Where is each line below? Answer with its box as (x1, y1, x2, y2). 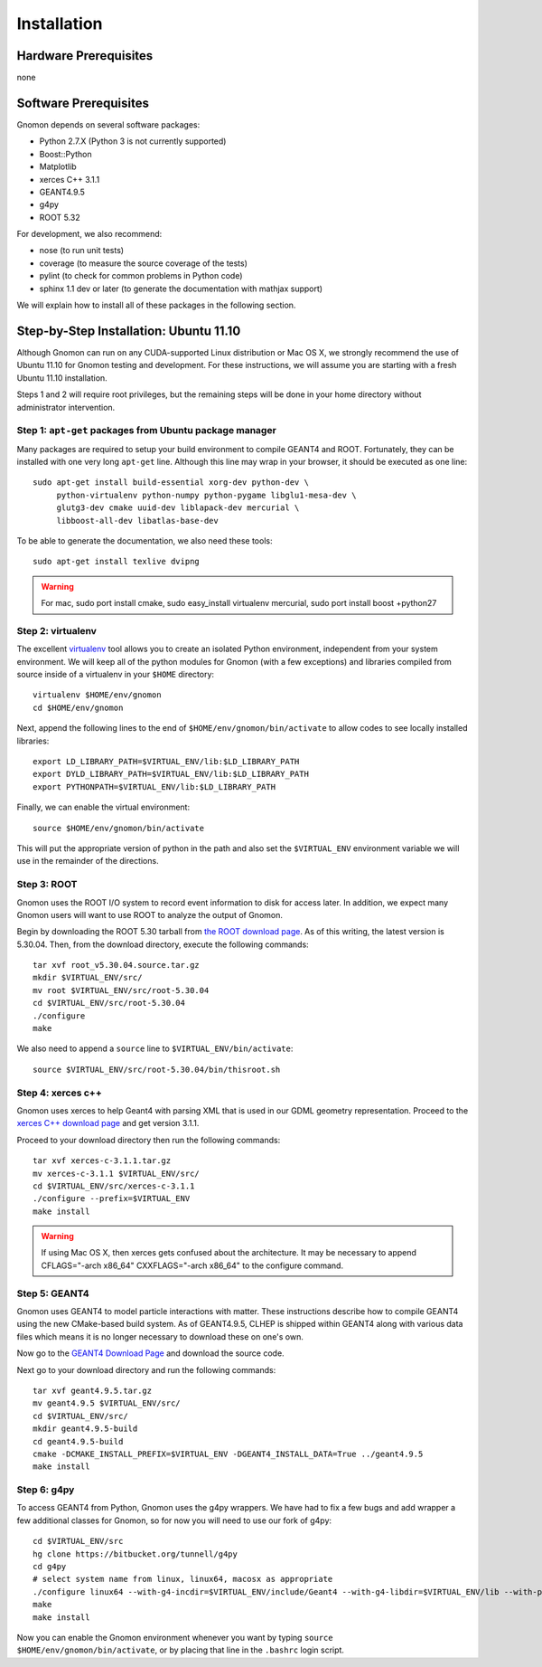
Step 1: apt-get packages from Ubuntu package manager (16, 424, 277, 437)
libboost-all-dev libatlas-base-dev (56, 516, 219, 526)
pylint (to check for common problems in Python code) (39, 270, 243, 281)
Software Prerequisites (16, 95, 149, 110)
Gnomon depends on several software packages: (16, 118, 201, 130)
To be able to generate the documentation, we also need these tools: (16, 535, 273, 546)
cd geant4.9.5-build (33, 1436, 124, 1446)
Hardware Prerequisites (16, 48, 154, 63)
